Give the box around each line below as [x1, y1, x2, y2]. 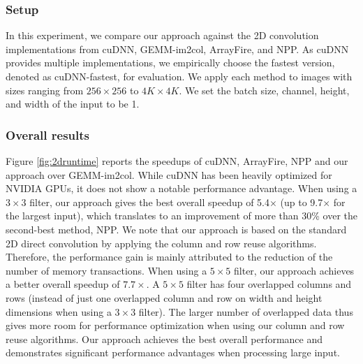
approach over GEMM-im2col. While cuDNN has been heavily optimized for [6, 167, 332, 182]
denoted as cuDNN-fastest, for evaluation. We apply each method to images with [6, 69, 353, 83]
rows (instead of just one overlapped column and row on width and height [6, 290, 323, 305]
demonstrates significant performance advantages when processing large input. [6, 345, 340, 360]
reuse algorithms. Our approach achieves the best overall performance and [6, 331, 323, 346]
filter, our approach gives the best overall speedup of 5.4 [29, 194, 270, 209]
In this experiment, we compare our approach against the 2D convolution [6, 28, 319, 43]
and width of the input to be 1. [6, 96, 140, 111]
